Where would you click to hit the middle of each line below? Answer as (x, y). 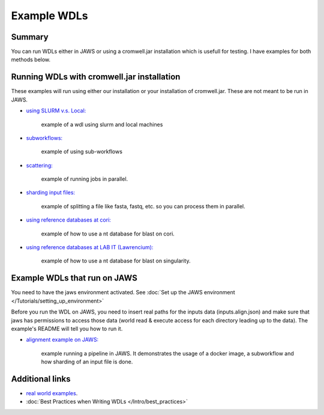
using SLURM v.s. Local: (56, 111)
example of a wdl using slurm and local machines (102, 124)
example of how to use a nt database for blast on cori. (108, 234)
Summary (30, 37)
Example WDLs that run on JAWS (74, 278)
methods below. (31, 59)
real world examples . (52, 393)
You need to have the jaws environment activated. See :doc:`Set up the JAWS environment (123, 292)
